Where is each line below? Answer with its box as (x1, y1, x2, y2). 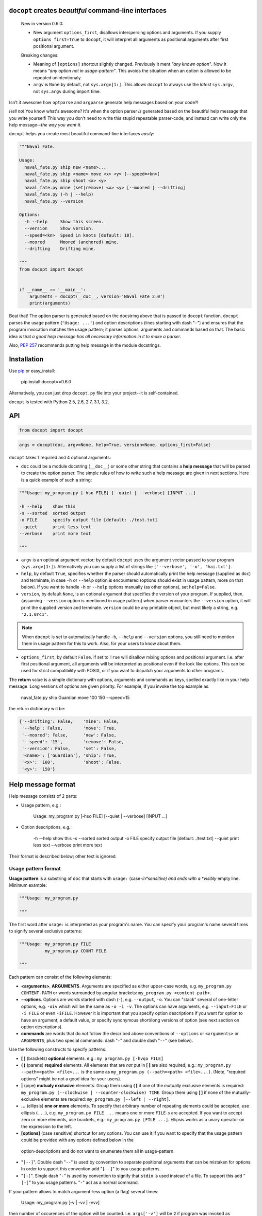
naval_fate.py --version (24, 198, 83, 204)
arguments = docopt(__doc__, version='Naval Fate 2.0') (29, 294, 165, 299)
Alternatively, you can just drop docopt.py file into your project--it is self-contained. (9, 390, 179, 396)
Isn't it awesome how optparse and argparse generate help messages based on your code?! (9, 99, 199, 105)
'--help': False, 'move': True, (22, 725, 116, 731)
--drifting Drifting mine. (24, 246, 97, 251)
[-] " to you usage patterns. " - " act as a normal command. (21, 1180, 139, 1185)
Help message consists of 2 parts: (9, 793, 78, 799)
